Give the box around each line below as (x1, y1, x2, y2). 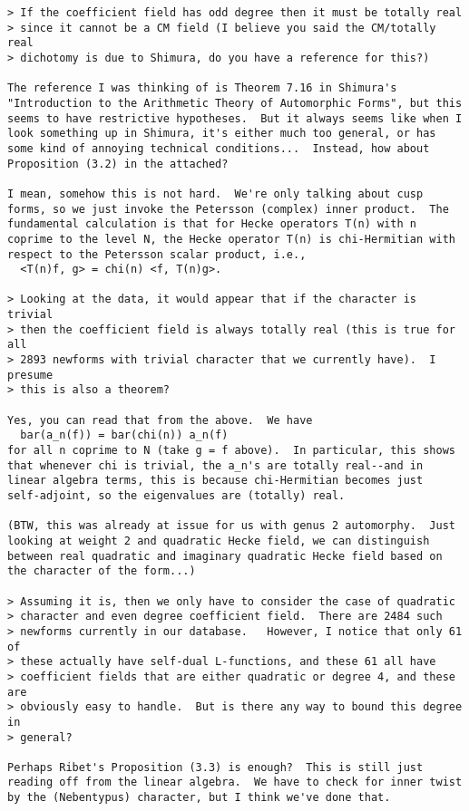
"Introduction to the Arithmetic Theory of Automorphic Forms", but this (7, 96, 463, 110)
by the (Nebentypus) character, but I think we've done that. (7, 791, 391, 805)
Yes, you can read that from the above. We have (7, 413, 313, 427)
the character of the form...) (7, 565, 196, 578)
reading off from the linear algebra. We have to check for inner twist (7, 776, 463, 789)
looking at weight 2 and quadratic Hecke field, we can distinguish (7, 534, 430, 547)
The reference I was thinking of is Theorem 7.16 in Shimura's (7, 82, 397, 95)
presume (7, 368, 54, 381)
